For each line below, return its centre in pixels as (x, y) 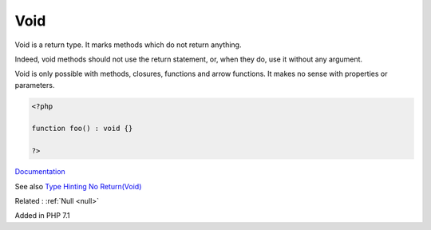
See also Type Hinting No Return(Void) (78, 186)
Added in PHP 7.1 (42, 216)
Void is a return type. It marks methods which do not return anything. (128, 45)
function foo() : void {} (82, 129)
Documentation (40, 172)
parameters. (35, 85)
